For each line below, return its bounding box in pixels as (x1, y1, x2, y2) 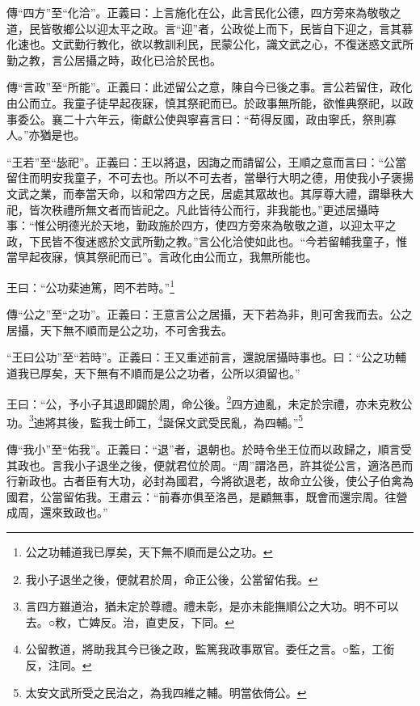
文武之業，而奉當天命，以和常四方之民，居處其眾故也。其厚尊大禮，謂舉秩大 (6, 184, 414, 201)
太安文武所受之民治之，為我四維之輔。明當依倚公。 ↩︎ (25, 683, 307, 700)
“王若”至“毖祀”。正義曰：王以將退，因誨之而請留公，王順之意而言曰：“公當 (6, 153, 407, 170)
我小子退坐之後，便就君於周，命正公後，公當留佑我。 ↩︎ (25, 570, 318, 587)
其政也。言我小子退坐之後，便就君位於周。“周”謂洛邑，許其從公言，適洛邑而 (6, 456, 414, 473)
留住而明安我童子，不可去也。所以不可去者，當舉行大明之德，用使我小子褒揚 (6, 169, 414, 186)
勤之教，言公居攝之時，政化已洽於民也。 (6, 51, 221, 68)
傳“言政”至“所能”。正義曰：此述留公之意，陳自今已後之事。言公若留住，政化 (6, 78, 413, 95)
